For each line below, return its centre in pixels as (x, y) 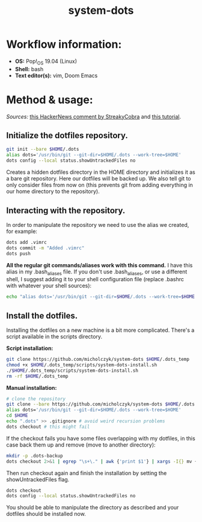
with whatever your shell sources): (49, 286)
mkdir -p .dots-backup (35, 456)
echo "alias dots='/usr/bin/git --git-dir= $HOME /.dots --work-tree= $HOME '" (103, 297)
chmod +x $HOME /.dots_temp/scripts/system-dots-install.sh (82, 365)
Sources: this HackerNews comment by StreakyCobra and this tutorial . (94, 116)
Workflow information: (64, 44)
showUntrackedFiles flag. (38, 479)
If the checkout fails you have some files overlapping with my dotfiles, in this (101, 438)
